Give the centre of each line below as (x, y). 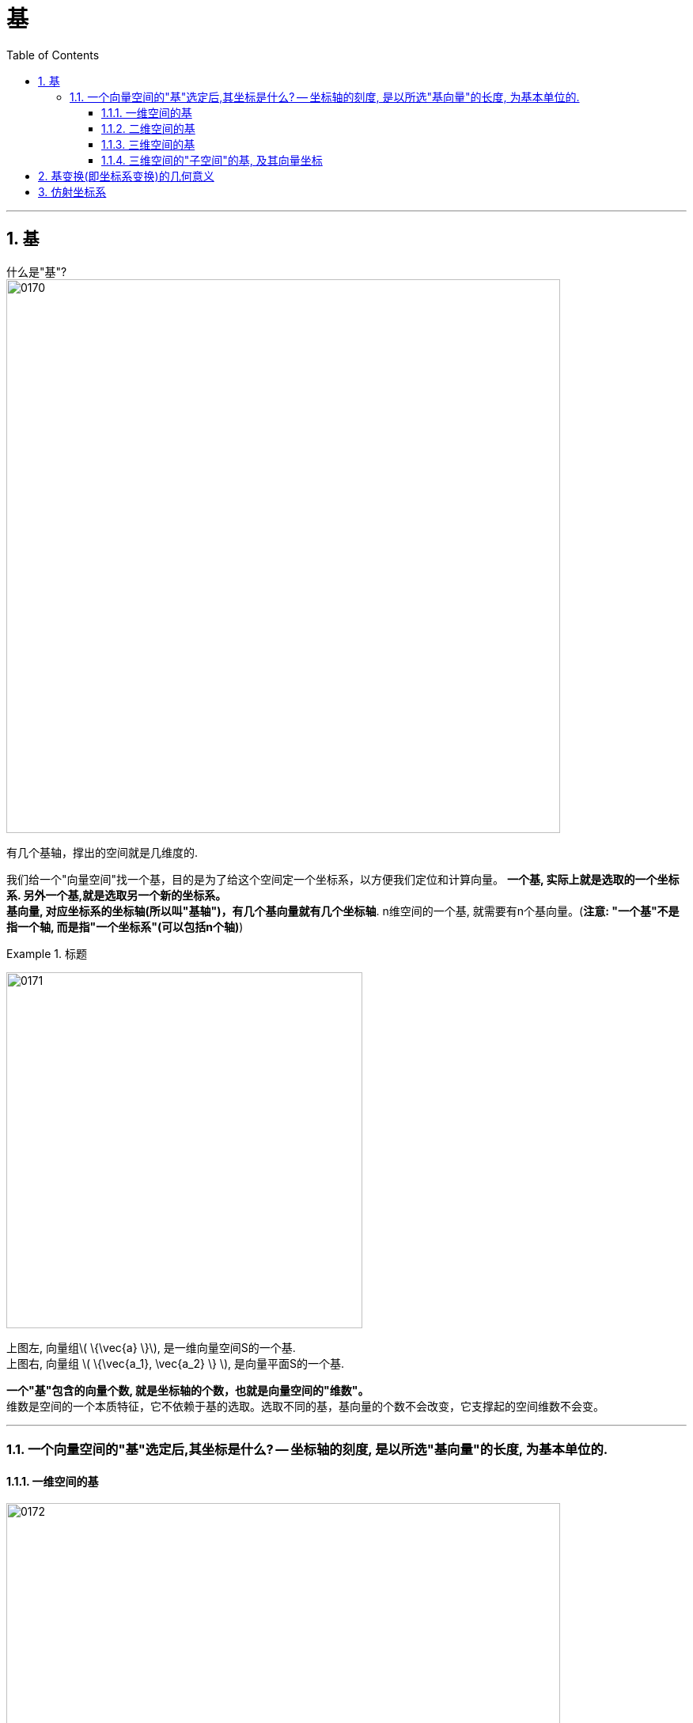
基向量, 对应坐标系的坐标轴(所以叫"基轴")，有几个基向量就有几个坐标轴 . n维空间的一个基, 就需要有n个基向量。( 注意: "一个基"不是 (343, 911)
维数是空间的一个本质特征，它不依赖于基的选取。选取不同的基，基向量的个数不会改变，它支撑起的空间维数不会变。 (305, 1406)
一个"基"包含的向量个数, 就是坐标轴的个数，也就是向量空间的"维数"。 (188, 1390)
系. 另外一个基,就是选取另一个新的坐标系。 (117, 895)
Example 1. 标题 (47, 953)
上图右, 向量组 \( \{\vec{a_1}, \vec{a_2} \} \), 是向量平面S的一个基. (175, 1363)
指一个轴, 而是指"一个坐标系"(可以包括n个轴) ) (125, 926)
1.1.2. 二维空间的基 (148, 128)
